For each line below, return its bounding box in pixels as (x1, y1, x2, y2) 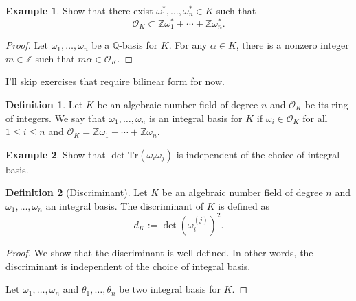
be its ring (304, 97, 348, 111)
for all (302, 110, 328, 125)
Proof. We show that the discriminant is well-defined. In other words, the (5, 245, 313, 259)
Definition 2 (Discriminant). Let (5, 185, 148, 200)
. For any (168, 38, 208, 52)
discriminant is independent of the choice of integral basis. (5, 258, 251, 273)
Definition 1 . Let (5, 97, 83, 111)
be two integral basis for (119, 282, 221, 296)
